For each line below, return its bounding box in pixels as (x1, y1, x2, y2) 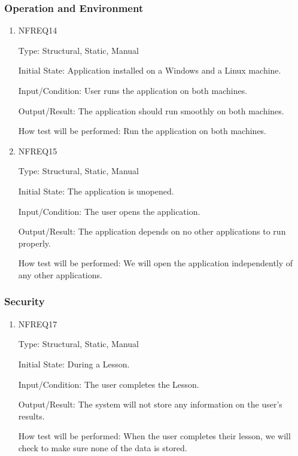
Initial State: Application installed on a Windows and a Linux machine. (18, 64, 281, 77)
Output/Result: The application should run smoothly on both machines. (18, 104, 284, 117)
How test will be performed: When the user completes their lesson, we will (18, 430, 291, 442)
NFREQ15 (18, 144, 57, 157)
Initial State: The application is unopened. (18, 184, 174, 197)
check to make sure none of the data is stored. (18, 441, 187, 454)
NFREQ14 (18, 24, 57, 37)
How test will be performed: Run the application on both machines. (18, 124, 267, 137)
